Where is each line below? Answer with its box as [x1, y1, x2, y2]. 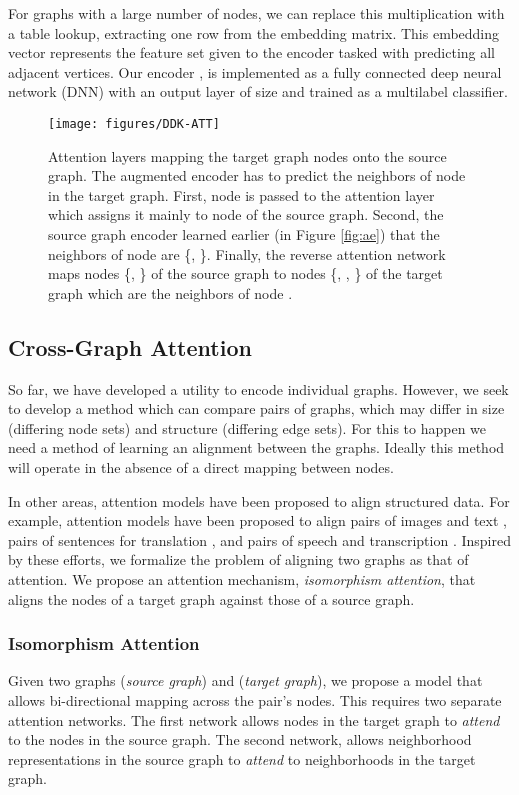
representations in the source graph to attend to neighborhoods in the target [8, 748, 476, 769]
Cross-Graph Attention [8, 331, 252, 362]
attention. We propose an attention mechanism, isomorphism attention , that [8, 568, 476, 589]
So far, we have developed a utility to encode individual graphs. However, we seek [8, 378, 509, 399]
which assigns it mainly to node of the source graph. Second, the [48, 204, 444, 225]
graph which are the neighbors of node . [48, 282, 293, 303]
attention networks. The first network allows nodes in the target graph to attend [8, 709, 500, 730]
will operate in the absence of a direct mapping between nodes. [8, 456, 394, 477]
